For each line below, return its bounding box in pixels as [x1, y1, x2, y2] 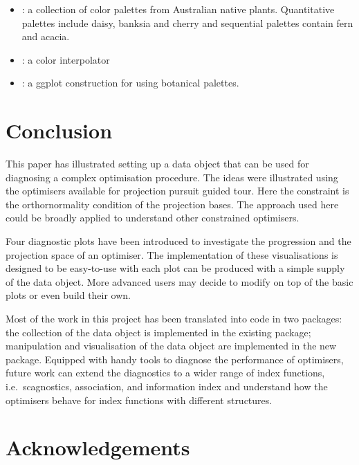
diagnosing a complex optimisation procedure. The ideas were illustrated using [6, 170, 338, 184]
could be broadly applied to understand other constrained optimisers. [6, 210, 300, 225]
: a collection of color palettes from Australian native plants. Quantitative [21, 2, 335, 16]
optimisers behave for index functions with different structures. [6, 392, 273, 407]
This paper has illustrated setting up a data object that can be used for [6, 156, 309, 171]
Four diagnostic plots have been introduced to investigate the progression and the [6, 234, 351, 248]
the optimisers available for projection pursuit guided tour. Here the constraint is [6, 183, 349, 198]
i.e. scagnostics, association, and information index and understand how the [6, 379, 328, 393]
